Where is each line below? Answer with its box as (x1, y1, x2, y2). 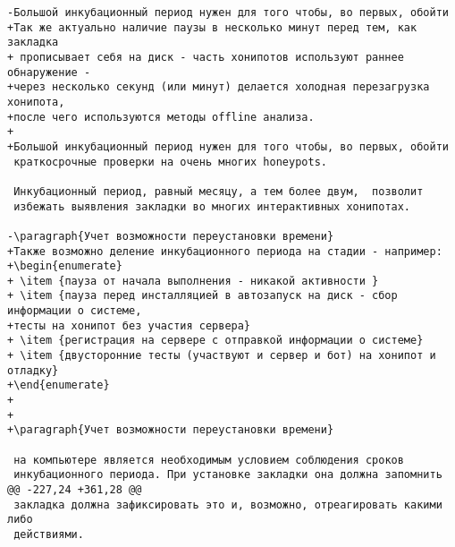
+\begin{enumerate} (7, 260, 122, 273)
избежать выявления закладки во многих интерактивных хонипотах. (13, 200, 411, 213)
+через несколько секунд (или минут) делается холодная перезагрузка (7, 81, 430, 94)
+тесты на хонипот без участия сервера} (7, 319, 251, 332)
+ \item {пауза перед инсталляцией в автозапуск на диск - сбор (7, 289, 398, 303)
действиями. (13, 527, 84, 541)
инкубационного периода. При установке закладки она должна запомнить (13, 468, 442, 482)
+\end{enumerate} (7, 379, 110, 392)
